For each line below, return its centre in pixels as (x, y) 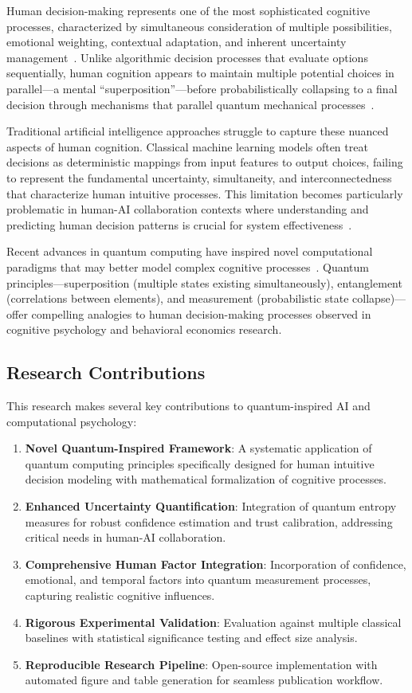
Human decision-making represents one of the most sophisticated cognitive (188, 10)
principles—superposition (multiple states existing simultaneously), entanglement (204, 282)
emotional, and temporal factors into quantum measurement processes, (198, 579)
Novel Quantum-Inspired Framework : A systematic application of (198, 448)
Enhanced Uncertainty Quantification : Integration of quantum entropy (211, 506)
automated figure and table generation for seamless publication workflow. (204, 680)
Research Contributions (106, 372)
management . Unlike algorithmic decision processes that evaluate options (187, 57)
